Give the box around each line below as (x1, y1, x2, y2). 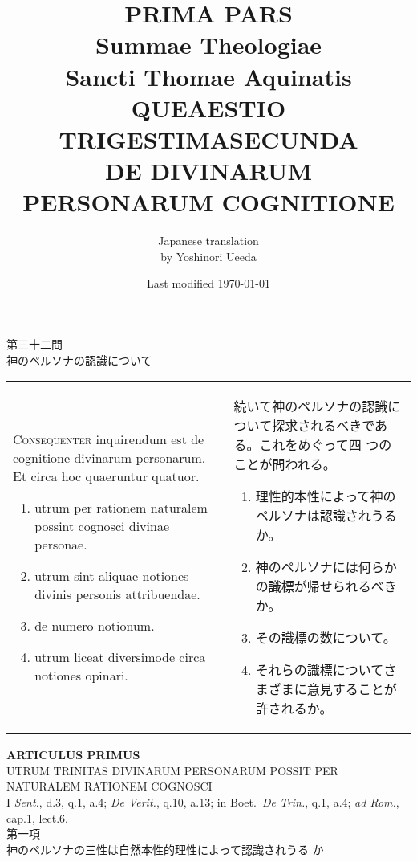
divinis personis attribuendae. (34, 584, 200, 603)
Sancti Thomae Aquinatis (65, 59, 352, 92)
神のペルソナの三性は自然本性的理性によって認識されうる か (6, 840, 324, 857)
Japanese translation (158, 232, 259, 249)
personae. (34, 534, 87, 554)
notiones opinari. (34, 665, 128, 684)
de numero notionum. (34, 615, 155, 635)
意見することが (306, 680, 397, 699)
